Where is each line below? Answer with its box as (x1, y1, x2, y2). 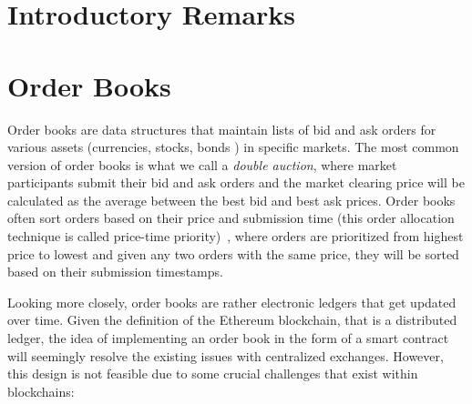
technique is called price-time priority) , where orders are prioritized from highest (7, 227, 464, 246)
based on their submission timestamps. (7, 262, 223, 281)
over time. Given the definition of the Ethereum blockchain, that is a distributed (7, 310, 457, 329)
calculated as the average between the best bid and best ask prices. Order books (7, 190, 456, 209)
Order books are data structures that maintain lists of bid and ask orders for (7, 119, 436, 138)
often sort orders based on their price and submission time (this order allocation (7, 208, 455, 227)
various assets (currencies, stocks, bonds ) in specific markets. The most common (7, 137, 459, 157)
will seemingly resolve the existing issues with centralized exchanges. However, (7, 346, 444, 365)
